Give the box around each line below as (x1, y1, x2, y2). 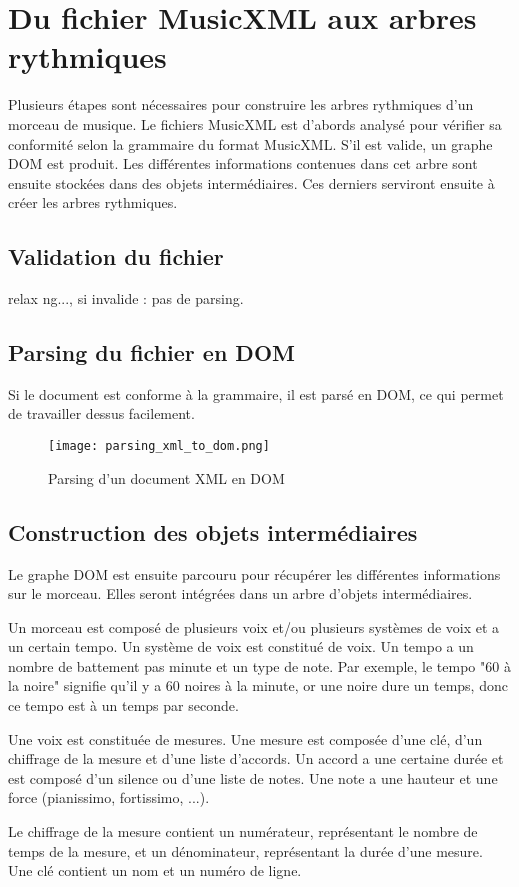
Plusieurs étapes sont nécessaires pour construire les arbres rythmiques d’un (8, 94, 474, 115)
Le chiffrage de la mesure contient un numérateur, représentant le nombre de (8, 821, 478, 842)
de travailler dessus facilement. (8, 403, 195, 424)
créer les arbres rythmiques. (8, 192, 178, 213)
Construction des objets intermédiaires (8, 516, 418, 547)
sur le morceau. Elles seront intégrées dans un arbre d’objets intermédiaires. (8, 583, 473, 604)
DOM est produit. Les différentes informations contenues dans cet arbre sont (8, 153, 478, 174)
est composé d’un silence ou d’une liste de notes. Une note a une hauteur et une (8, 767, 498, 788)
